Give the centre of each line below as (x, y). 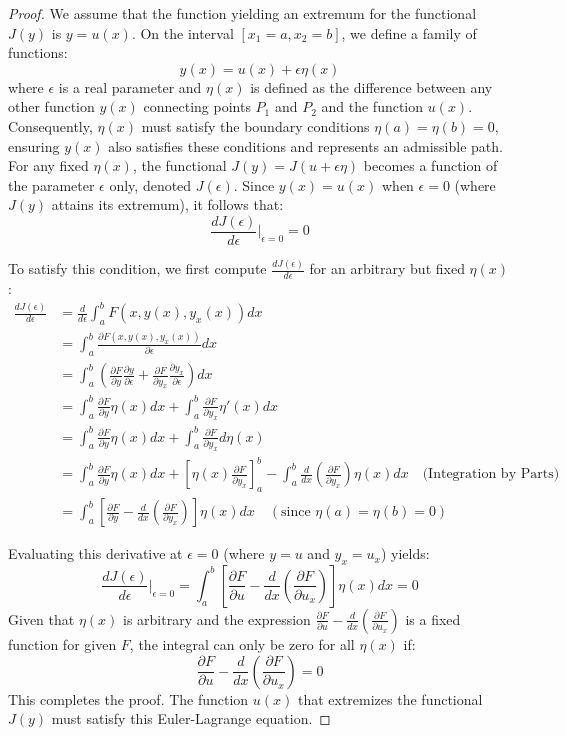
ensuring (34, 145)
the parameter (51, 184)
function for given (62, 643)
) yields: (405, 553)
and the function (372, 106)
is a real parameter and (130, 86)
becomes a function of (430, 165)
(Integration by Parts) (491, 474)
